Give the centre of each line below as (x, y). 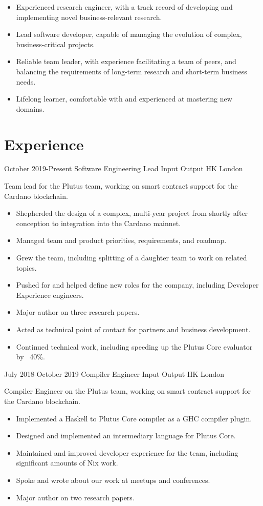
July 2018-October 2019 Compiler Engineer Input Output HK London (114, 373)
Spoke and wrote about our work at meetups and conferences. (113, 480)
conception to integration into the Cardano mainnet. (98, 223)
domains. (30, 108)
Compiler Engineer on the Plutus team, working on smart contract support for (127, 391)
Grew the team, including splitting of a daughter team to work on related (131, 258)
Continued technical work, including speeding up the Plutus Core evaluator (134, 346)
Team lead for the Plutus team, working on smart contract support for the (121, 186)
